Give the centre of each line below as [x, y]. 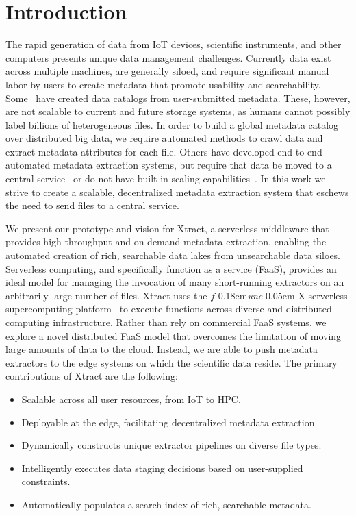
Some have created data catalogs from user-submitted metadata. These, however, [178, 98]
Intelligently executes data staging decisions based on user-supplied [162, 468]
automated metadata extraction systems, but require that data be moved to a [169, 165]
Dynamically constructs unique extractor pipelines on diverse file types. [171, 445]
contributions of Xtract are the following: [92, 376]
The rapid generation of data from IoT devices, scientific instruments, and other [174, 44]
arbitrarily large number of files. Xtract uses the [106, 295]
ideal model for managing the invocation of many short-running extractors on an [175, 282]
